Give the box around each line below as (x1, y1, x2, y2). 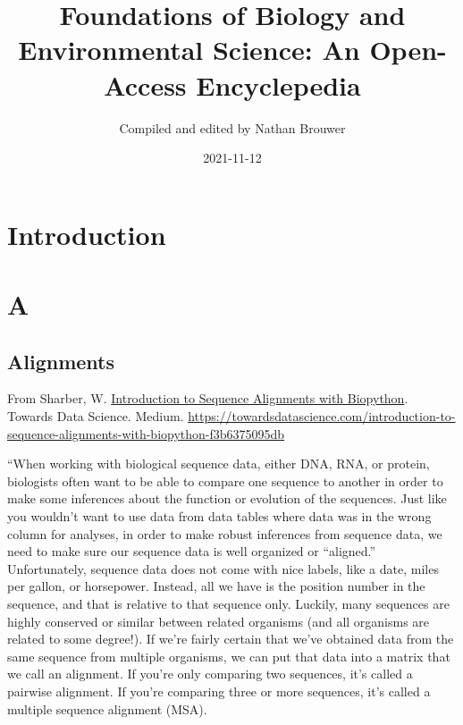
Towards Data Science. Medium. (7, 407, 184, 426)
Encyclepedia (196, 66, 361, 103)
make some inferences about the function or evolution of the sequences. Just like (7, 489, 447, 508)
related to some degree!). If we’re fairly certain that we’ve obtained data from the (7, 629, 454, 648)
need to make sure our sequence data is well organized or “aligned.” (7, 542, 376, 561)
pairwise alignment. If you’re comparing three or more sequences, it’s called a (7, 681, 431, 700)
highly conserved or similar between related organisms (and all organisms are (7, 611, 430, 630)
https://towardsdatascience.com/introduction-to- (188, 407, 456, 426)
